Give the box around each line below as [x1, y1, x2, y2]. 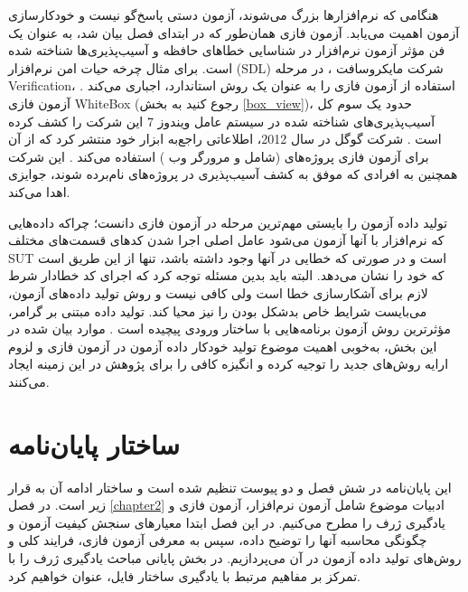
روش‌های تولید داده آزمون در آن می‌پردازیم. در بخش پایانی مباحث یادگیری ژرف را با [8, 548, 462, 567]
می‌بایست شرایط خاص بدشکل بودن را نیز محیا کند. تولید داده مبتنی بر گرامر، [8, 301, 427, 320]
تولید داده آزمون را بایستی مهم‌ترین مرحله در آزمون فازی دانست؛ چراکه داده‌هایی [8, 212, 448, 231]
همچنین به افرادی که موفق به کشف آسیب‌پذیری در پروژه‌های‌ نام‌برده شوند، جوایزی [8, 164, 458, 183]
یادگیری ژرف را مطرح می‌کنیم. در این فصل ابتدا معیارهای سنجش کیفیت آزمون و [8, 512, 445, 531]
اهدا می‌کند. [8, 182, 70, 201]
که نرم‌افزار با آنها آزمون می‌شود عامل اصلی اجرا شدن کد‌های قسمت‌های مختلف [8, 230, 445, 249]
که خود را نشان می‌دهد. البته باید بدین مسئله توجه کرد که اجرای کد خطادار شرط [8, 266, 445, 285]
